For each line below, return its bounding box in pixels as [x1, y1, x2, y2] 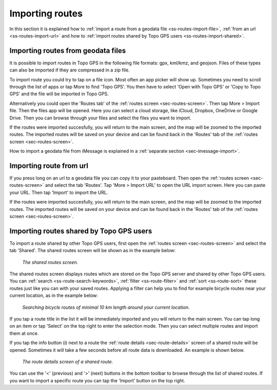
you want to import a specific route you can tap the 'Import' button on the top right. [9, 377, 186, 383]
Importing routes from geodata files [9, 46, 126, 55]
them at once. [9, 330, 39, 336]
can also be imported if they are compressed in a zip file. [9, 67, 130, 73]
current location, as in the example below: [9, 292, 98, 298]
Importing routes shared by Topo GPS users [9, 226, 152, 235]
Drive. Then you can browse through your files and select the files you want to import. [9, 115, 192, 121]
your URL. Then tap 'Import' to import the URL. [9, 189, 108, 196]
